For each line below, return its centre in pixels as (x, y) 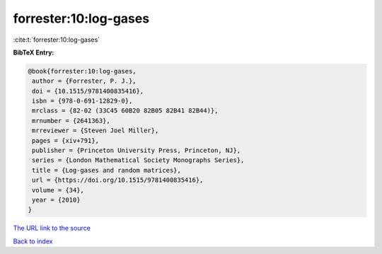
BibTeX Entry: (34, 52)
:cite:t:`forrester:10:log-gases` (57, 40)
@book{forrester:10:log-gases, (82, 71)
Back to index (33, 241)
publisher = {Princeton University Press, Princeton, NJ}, (137, 151)
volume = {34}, (58, 190)
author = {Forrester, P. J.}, (85, 81)
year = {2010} (56, 200)
